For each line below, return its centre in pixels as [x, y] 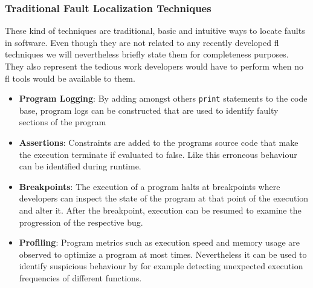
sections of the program [63, 122]
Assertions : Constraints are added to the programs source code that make [159, 142]
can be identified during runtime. [80, 166]
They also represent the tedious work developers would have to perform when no [154, 66]
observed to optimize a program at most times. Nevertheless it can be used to [163, 254]
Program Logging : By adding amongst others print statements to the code [163, 98]
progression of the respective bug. [81, 222]
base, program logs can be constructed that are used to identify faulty [149, 110]
